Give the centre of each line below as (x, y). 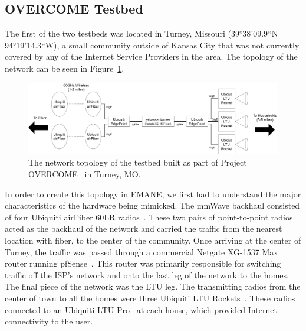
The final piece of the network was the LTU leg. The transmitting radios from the (153, 286)
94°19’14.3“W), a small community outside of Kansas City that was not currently (152, 45)
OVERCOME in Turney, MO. (85, 174)
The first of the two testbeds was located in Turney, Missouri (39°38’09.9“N (142, 33)
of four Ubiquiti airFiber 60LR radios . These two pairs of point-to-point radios (149, 217)
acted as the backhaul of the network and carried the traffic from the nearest (144, 228)
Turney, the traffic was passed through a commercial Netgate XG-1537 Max (142, 252)
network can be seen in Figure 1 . (65, 68)
